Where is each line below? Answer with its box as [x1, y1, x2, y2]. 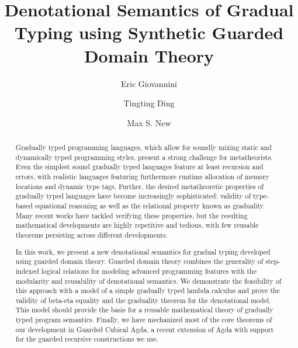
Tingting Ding [123, 97, 175, 109]
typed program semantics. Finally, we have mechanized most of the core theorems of [15, 315, 272, 325]
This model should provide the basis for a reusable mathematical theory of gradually [15, 305, 273, 315]
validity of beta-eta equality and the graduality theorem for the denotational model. [15, 295, 271, 305]
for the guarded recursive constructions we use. [15, 334, 158, 344]
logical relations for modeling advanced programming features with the [41, 266, 257, 276]
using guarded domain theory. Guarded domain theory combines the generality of [15, 256, 264, 266]
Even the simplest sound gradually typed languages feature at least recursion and [15, 162, 264, 172]
